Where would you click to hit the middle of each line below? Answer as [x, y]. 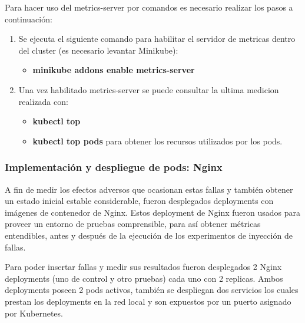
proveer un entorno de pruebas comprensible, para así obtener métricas [133, 224]
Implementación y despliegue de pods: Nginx [114, 167]
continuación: [29, 19]
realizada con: [43, 101]
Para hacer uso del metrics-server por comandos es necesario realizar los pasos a [149, 7]
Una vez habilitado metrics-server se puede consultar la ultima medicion [149, 89]
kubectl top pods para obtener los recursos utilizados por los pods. [158, 141]
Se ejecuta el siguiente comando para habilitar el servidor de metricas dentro [157, 39]
